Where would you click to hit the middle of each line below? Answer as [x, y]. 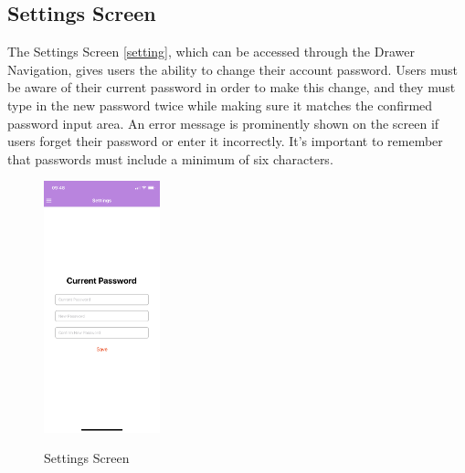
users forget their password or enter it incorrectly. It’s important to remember [225, 141]
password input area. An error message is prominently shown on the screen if [223, 123]
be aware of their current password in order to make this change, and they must [232, 87]
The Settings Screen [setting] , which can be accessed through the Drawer [211, 52]
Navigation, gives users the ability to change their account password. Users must [233, 69]
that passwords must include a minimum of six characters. [170, 158]
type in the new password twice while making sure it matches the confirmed [220, 105]
